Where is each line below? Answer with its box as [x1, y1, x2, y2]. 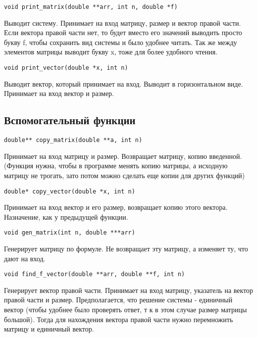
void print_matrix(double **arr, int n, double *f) [4, 3, 178, 10]
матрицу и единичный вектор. [4, 324, 94, 334]
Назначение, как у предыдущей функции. [4, 211, 128, 222]
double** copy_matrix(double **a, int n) [4, 137, 143, 144]
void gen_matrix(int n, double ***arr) [4, 229, 135, 237]
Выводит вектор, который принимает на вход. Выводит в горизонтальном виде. [4, 78, 243, 89]
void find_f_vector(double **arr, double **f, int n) [4, 271, 185, 278]
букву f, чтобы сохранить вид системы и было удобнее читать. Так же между [4, 37, 237, 47]
